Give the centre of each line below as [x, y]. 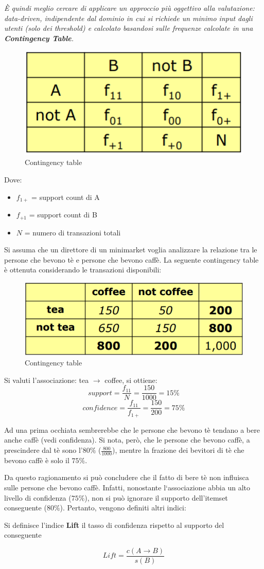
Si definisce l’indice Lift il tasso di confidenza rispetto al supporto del [114, 525]
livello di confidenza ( [38, 497]
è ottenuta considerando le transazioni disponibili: [83, 270]
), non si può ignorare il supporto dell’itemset [156, 497]
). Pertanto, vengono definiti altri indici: [123, 508]
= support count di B [63, 215]
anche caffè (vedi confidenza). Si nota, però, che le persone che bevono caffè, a [127, 440]
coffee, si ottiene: [131, 380]
